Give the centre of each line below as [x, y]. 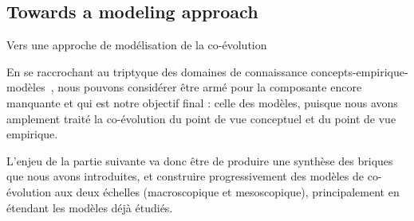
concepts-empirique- [359, 71]
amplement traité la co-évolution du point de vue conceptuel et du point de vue [201, 118]
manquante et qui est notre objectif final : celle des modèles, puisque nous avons [202, 102]
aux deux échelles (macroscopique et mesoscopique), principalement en [227, 191]
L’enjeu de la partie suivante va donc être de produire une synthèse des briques [200, 160]
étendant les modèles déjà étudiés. [90, 207]
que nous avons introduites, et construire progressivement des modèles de [185, 176]
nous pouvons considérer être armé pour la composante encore [210, 87]
